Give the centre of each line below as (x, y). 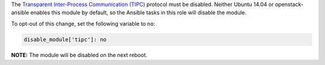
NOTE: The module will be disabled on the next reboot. (79, 55)
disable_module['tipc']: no (65, 39)
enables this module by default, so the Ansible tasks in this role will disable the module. (138, 13)
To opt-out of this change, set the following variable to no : (83, 23)
